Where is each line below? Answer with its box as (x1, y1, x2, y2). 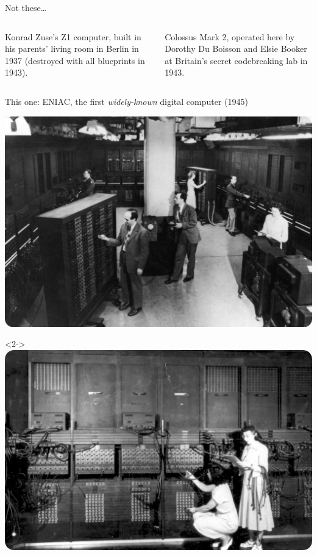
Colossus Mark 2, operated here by (165, 30, 295, 43)
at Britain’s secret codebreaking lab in (165, 54, 308, 66)
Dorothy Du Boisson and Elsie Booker (165, 42, 307, 55)
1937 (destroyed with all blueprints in (5, 54, 145, 66)
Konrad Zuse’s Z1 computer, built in (5, 30, 141, 43)
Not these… (5, 1, 47, 13)
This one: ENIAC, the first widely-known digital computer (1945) (5, 95, 248, 107)
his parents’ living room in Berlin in (5, 42, 139, 55)
